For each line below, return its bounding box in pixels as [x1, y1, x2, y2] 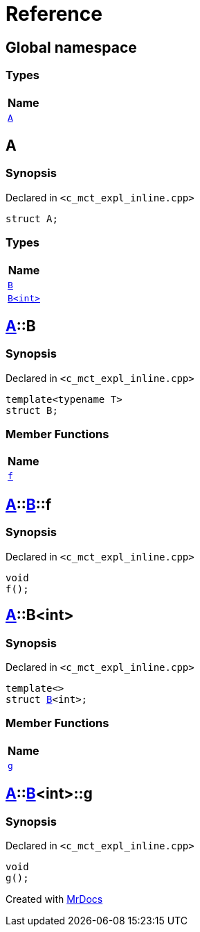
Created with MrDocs [6, 892, 103, 905]
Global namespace [6, 38, 137, 56]
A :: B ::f [6, 495, 52, 513]
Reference [6, 2, 102, 26]
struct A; [6, 213, 58, 224]
